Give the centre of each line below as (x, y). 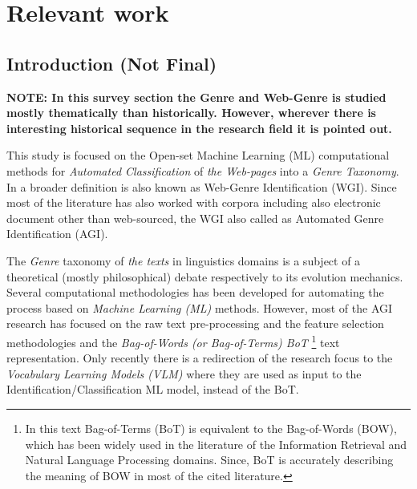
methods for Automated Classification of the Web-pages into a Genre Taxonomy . (203, 170)
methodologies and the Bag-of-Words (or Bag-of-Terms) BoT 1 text (173, 341)
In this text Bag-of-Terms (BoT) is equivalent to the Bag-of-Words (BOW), (211, 428)
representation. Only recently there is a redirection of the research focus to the (200, 358)
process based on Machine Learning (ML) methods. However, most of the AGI (200, 307)
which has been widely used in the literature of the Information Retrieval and (216, 444)
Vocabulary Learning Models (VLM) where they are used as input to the (184, 373)
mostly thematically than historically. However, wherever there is (191, 113)
